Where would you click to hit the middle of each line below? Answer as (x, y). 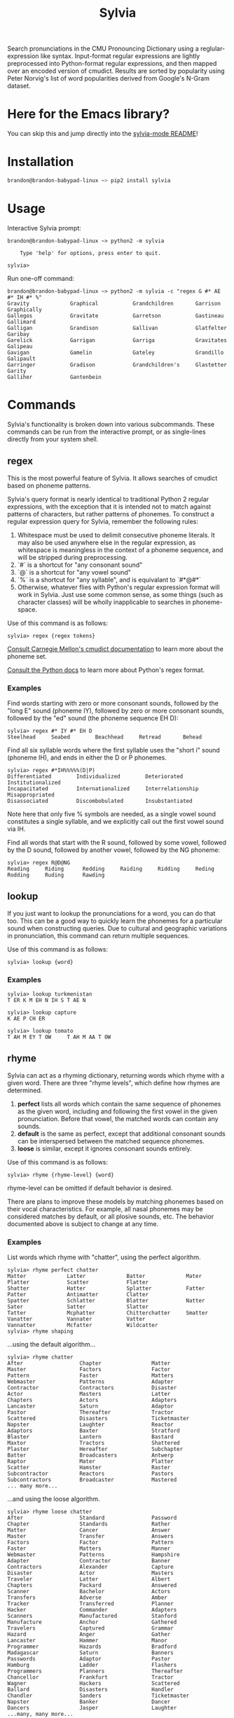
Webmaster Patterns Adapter (90, 1382)
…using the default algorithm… (51, 1345)
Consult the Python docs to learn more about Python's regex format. (106, 670)
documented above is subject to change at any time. (83, 1223)
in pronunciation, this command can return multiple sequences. (98, 935)
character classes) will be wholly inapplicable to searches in (104, 602)
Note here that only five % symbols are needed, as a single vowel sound (111, 813)
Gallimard (22, 322)
